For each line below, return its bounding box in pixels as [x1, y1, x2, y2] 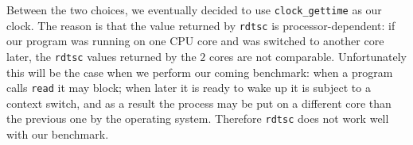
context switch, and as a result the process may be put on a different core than [6, 94, 392, 111]
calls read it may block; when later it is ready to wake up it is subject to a [6, 79, 371, 96]
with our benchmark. [6, 126, 109, 143]
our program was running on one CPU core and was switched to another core [6, 32, 384, 49]
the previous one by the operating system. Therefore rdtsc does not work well [6, 110, 389, 127]
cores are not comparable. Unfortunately [208, 48, 407, 64]
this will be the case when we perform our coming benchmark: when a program [6, 63, 393, 80]
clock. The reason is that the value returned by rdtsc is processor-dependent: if [6, 17, 395, 33]
